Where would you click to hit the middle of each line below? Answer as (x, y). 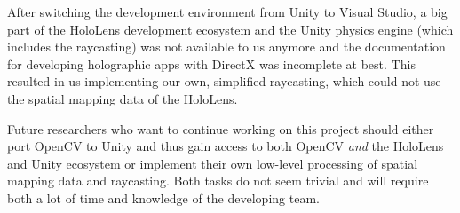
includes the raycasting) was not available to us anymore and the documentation (226, 47)
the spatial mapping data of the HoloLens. (123, 98)
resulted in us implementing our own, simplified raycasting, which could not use (224, 81)
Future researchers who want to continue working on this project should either (221, 128)
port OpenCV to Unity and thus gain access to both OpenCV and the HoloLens (226, 146)
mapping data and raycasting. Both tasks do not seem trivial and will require (218, 181)
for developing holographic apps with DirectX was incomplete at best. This (211, 63)
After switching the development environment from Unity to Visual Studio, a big (227, 12)
